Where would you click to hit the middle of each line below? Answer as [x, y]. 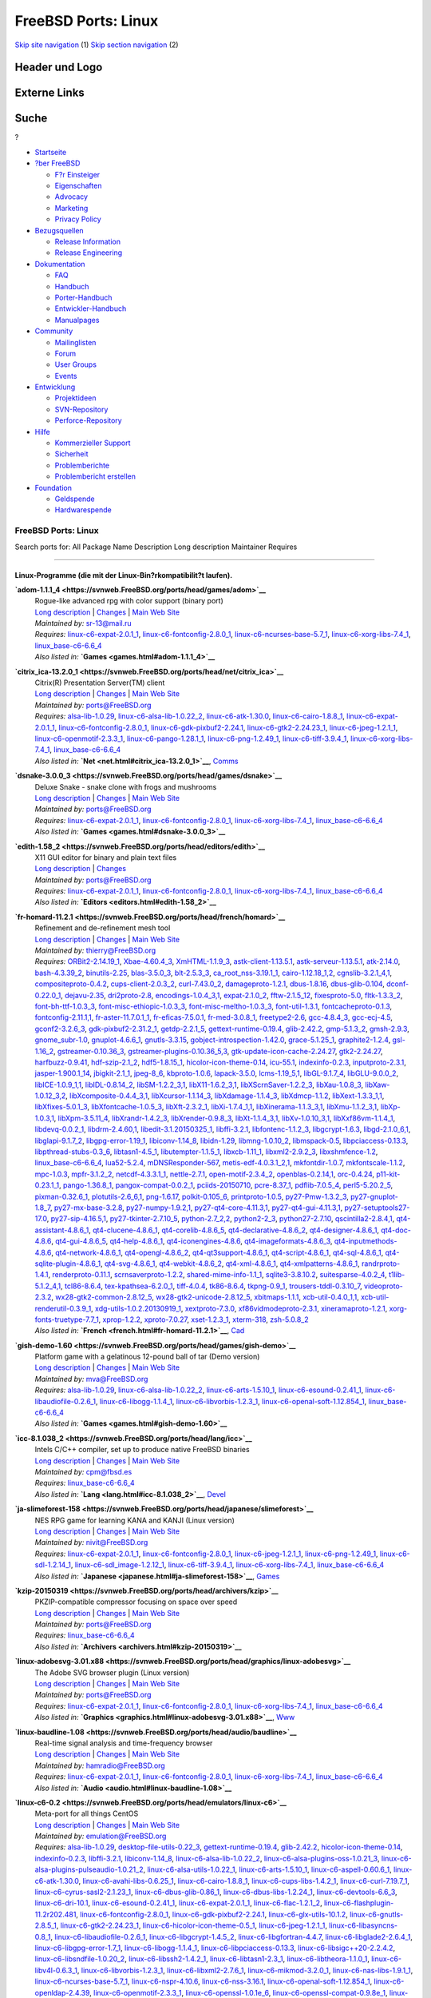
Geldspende [75, 499]
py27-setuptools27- [377, 1208]
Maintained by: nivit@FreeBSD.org [91, 1542]
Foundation [53, 488]
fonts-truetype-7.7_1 [67, 1319]
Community [54, 331]
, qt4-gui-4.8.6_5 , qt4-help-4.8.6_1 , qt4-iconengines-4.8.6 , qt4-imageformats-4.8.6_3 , [192, 1241]
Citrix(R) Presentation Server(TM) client [100, 683]
